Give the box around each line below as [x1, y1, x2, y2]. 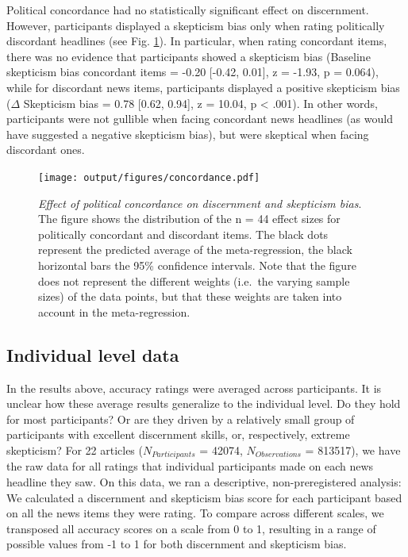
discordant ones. [6, 141, 85, 158]
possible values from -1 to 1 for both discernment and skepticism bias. [6, 536, 347, 552]
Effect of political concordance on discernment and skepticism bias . [38, 194, 362, 211]
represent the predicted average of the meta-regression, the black [38, 241, 352, 258]
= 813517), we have [305, 441, 401, 458]
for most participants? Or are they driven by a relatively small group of [6, 410, 355, 427]
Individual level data [6, 342, 179, 367]
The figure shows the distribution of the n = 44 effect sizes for [38, 210, 341, 227]
